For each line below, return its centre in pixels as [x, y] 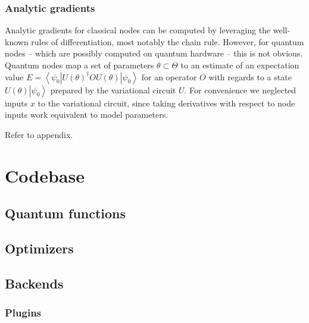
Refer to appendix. [39, 134]
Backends [34, 283]
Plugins [23, 313]
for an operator [169, 76]
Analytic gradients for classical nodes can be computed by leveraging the [138, 30]
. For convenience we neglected [240, 90]
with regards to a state [250, 76]
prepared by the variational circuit [113, 90]
